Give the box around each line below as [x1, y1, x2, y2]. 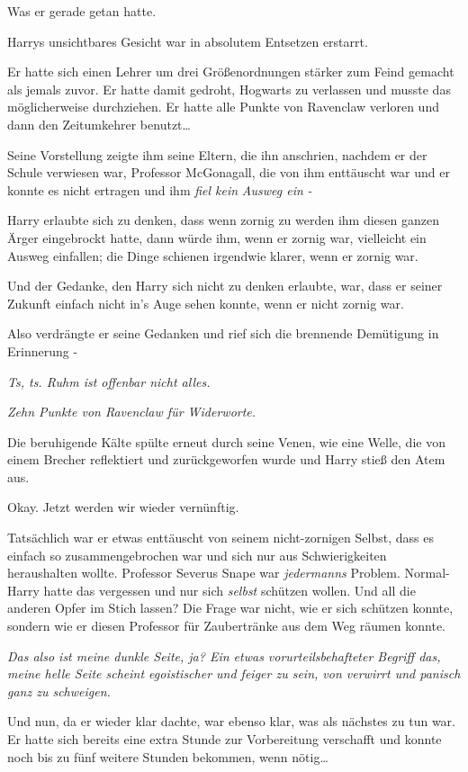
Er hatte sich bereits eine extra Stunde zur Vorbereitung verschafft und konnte [7, 730, 442, 748]
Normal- [404, 563, 450, 582]
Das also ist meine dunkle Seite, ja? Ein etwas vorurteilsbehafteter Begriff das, [7, 646, 441, 665]
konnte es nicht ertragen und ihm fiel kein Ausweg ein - [7, 180, 312, 199]
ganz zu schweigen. [7, 681, 111, 700]
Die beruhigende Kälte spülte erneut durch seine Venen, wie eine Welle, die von [7, 432, 445, 451]
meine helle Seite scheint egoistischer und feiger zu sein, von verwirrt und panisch [7, 664, 461, 683]
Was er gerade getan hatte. [7, 2, 157, 20]
